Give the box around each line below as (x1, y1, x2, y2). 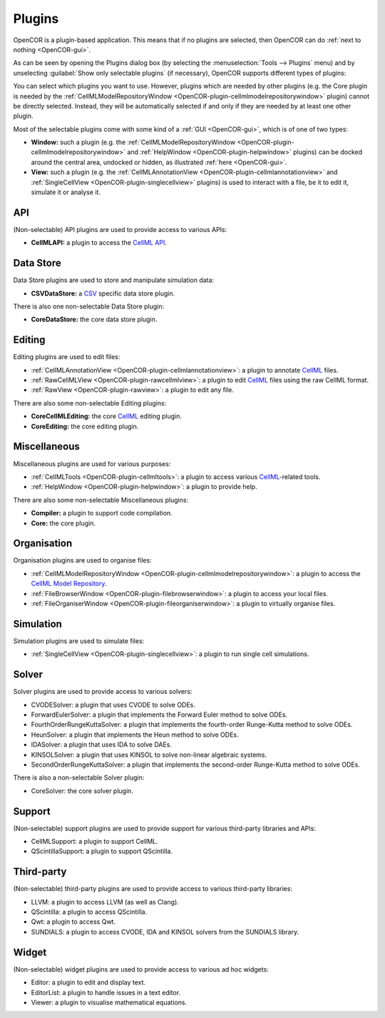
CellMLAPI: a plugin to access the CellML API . (31, 238, 168, 247)
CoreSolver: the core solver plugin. (31, 786, 133, 795)
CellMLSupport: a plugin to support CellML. (31, 837, 158, 845)
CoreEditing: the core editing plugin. (31, 422, 139, 430)
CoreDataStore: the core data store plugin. (31, 315, 158, 324)
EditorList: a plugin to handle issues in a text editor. (31, 988, 181, 997)
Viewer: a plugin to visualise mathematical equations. (31, 998, 188, 1007)
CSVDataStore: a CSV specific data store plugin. (31, 289, 175, 298)
